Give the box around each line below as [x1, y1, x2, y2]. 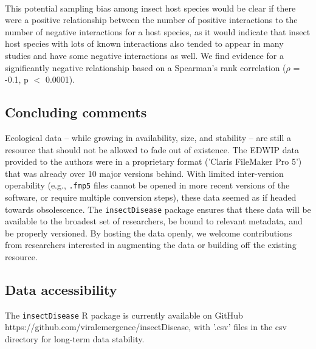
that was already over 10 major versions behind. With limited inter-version [5, 167, 284, 179]
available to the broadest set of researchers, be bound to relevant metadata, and [5, 215, 303, 227]
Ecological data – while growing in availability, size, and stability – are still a [5, 131, 292, 143]
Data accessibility [5, 280, 117, 299]
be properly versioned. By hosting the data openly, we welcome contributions [5, 226, 292, 239]
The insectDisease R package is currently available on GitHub [5, 308, 243, 321]
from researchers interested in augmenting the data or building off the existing [5, 238, 297, 251]
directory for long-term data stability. [5, 333, 145, 345]
